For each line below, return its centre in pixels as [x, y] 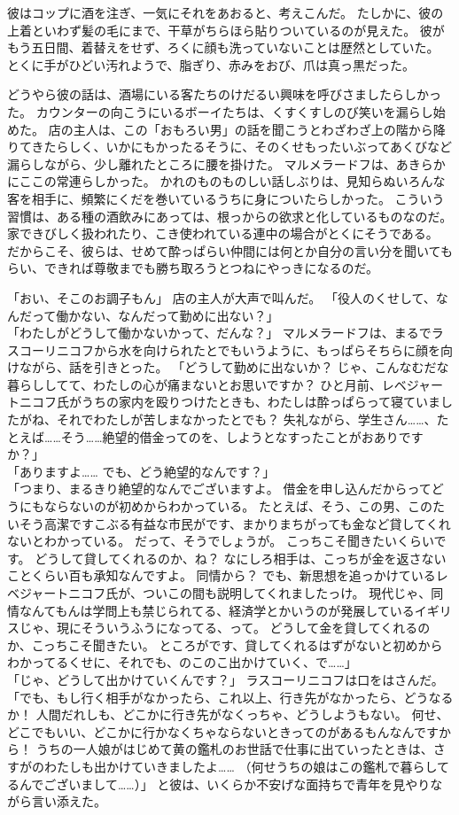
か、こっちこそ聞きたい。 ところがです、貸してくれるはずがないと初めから [225, 644]
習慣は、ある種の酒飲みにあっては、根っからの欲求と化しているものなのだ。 [230, 216]
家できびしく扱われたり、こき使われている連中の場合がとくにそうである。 [223, 233]
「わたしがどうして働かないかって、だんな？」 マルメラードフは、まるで [219, 333]
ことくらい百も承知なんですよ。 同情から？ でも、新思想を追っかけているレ [228, 575]
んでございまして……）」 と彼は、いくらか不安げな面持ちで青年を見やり [225, 784]
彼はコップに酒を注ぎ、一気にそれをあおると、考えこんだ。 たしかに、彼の [226, 12]
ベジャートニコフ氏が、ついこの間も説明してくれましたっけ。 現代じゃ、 [219, 593]
